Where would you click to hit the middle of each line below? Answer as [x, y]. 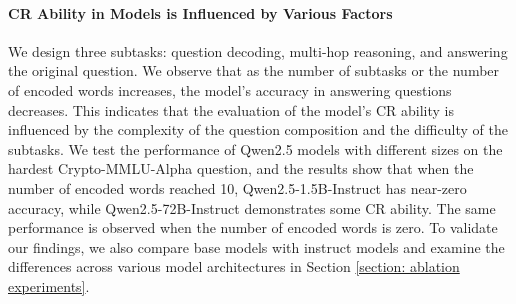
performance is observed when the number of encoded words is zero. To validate [253, 227]
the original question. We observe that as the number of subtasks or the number [254, 70]
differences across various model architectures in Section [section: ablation [234, 266]
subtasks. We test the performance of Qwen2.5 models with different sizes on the [255, 148]
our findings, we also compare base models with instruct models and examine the [256, 246]
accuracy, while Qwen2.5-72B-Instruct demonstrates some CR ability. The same [252, 207]
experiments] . [49, 285]
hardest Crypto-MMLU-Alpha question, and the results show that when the [241, 168]
